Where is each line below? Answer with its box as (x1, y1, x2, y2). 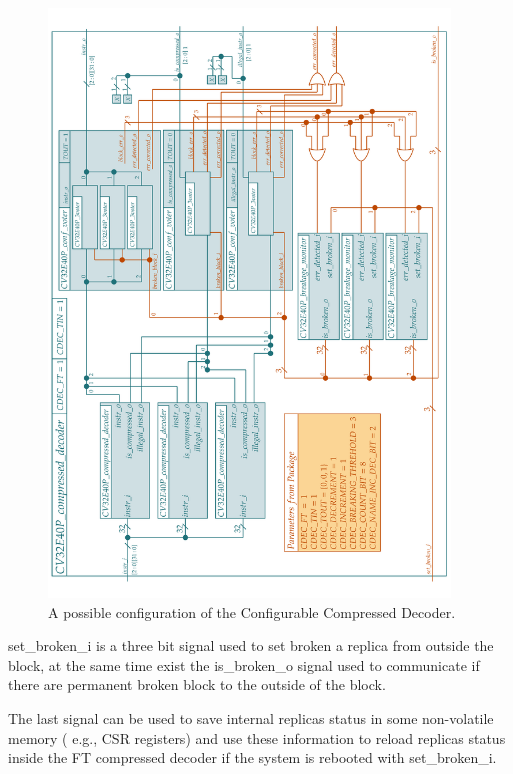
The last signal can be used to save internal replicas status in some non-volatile (8, 708, 494, 729)
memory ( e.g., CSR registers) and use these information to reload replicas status (8, 727, 506, 748)
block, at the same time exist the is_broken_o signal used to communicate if (8, 654, 480, 675)
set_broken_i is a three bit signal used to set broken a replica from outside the (8, 635, 494, 656)
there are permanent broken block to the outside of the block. (8, 674, 386, 695)
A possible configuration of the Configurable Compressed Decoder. (48, 601, 456, 622)
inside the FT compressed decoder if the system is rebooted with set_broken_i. (8, 747, 497, 768)
